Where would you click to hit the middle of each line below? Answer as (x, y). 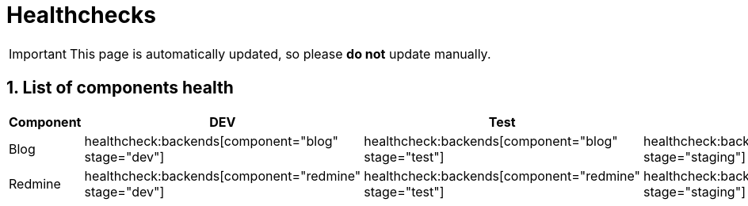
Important (38, 53)
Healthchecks (81, 15)
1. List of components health (120, 88)
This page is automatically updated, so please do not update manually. (280, 53)
